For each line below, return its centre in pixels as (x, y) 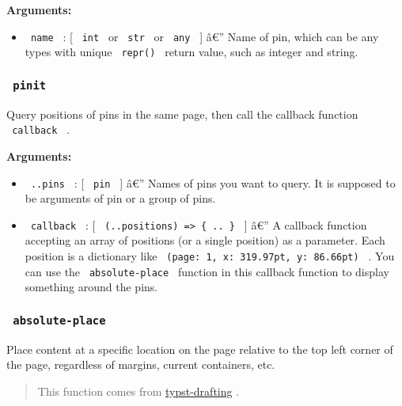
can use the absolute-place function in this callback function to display (207, 271)
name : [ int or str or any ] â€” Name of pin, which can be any (205, 36)
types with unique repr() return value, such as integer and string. (192, 52)
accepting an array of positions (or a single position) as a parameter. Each (205, 240)
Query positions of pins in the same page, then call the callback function (182, 114)
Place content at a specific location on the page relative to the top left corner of (200, 349)
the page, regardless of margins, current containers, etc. (141, 364)
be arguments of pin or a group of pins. (120, 198)
